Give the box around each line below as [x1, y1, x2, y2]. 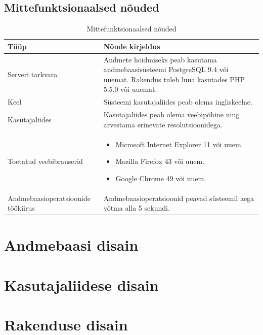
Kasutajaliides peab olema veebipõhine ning [103, 109, 240, 120]
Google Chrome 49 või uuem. [115, 173, 206, 183]
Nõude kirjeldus [103, 41, 160, 51]
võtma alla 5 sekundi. [103, 203, 170, 213]
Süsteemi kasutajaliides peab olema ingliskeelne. [103, 96, 252, 107]
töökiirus [8, 203, 35, 213]
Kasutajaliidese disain [4, 274, 159, 295]
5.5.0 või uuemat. [103, 84, 157, 94]
